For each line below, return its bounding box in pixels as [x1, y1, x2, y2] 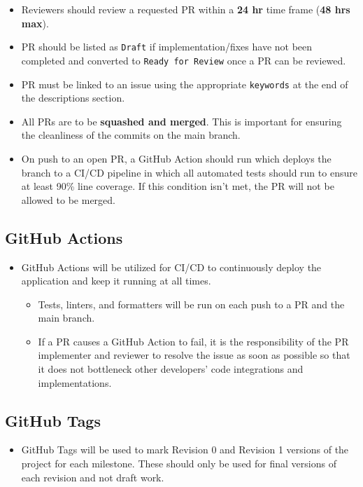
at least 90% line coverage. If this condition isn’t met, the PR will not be [21, 179, 334, 193]
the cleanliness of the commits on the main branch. [21, 128, 241, 142]
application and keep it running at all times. [21, 273, 211, 288]
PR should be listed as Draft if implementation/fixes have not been [21, 39, 313, 54]
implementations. [38, 375, 112, 390]
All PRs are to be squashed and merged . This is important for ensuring [21, 114, 342, 128]
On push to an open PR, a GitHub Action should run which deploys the [21, 151, 332, 165]
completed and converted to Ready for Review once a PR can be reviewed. [21, 53, 346, 67]
